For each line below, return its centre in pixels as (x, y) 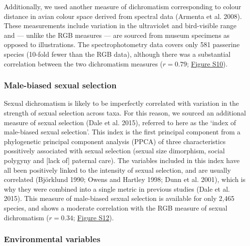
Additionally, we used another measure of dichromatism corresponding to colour (123, 6)
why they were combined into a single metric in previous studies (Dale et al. (117, 189)
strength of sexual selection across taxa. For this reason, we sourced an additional (125, 112)
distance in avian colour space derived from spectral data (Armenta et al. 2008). (123, 16)
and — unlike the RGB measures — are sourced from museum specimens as (117, 35)
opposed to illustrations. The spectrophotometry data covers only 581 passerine (122, 44)
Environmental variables (52, 239)
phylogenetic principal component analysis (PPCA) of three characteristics (115, 141)
